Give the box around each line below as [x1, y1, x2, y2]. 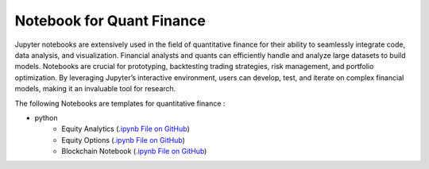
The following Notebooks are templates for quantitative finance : [14, 98, 226, 108]
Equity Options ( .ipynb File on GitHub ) [61, 135, 186, 144]
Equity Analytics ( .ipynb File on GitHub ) [61, 124, 190, 134]
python [34, 113, 58, 122]
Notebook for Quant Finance [14, 12, 206, 29]
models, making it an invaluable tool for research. [14, 84, 176, 94]
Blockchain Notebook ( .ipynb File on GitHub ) [61, 147, 207, 156]
